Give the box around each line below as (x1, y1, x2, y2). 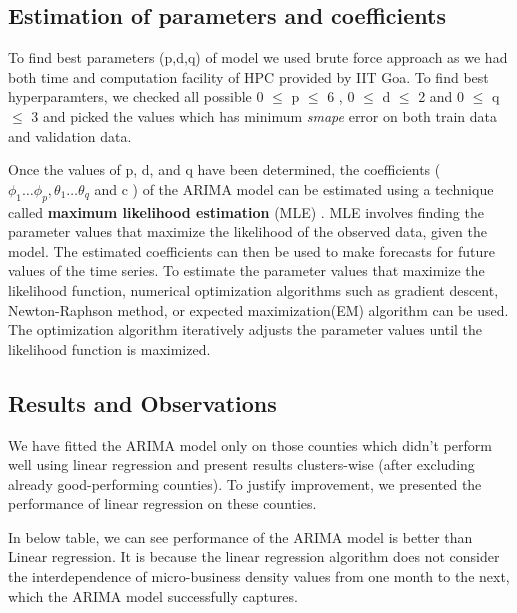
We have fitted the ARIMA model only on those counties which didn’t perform (8, 434, 492, 455)
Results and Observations (8, 387, 277, 418)
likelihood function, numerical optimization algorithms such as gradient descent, (8, 279, 499, 300)
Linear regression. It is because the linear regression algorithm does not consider (8, 546, 500, 567)
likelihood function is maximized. (8, 338, 211, 359)
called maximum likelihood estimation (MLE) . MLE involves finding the (8, 201, 484, 222)
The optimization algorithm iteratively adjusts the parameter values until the (8, 319, 483, 340)
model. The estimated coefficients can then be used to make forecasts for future (8, 240, 495, 261)
